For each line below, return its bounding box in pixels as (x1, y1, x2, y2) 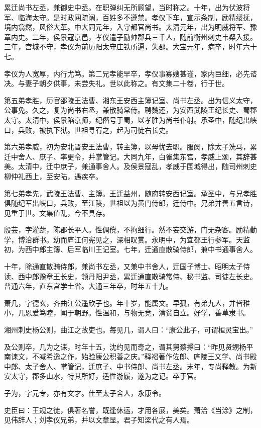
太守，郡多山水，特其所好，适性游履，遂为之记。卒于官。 (11, 371, 201, 381)
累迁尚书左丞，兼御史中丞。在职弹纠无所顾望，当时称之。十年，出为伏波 (4, 2, 243, 12)
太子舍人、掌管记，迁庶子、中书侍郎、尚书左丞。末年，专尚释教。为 (25, 361, 250, 371)
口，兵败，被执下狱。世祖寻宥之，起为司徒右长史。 (4, 124, 173, 135)
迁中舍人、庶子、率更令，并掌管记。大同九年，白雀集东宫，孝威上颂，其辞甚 (4, 151, 257, 161)
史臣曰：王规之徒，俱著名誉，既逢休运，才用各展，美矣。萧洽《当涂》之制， (4, 404, 257, 415)
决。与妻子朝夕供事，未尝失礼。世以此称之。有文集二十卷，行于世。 (4, 78, 229, 89)
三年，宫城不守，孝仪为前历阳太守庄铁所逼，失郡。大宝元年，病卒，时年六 (4, 41, 250, 52)
